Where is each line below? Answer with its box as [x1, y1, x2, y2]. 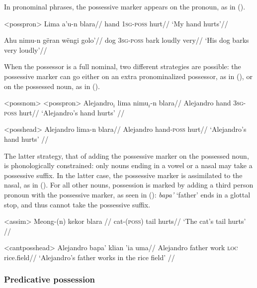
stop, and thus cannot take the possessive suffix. [4, 199, 151, 209]
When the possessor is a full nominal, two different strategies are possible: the [4, 61, 241, 72]
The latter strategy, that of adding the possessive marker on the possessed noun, [4, 150, 249, 161]
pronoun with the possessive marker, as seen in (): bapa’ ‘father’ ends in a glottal [4, 189, 251, 199]
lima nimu [117, 97, 149, 108]
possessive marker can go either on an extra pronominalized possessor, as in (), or [4, 71, 253, 81]
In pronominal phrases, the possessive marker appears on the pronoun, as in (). [4, 1, 246, 11]
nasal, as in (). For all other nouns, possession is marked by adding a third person [4, 180, 254, 190]
